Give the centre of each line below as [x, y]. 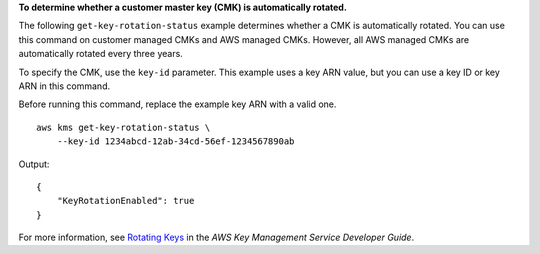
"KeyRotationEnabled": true [125, 201]
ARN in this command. [64, 86]
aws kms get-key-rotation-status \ [123, 127]
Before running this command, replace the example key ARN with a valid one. [177, 104]
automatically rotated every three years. [101, 54]
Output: [34, 164]
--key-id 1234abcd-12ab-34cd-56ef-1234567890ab [175, 141]
